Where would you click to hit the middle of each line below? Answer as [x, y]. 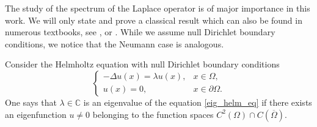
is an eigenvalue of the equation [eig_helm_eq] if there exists [198, 102]
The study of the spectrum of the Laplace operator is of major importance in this [158, 8]
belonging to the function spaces [153, 114]
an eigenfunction [36, 114]
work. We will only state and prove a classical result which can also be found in [154, 20]
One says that [31, 102]
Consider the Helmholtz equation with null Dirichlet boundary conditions [142, 64]
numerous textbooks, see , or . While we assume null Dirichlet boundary [140, 32]
